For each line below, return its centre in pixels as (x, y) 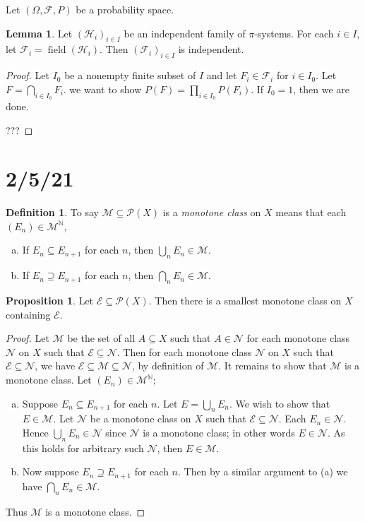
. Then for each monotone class (184, 351)
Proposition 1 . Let (50, 301)
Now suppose (50, 471)
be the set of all (101, 338)
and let (222, 75)
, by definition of (168, 366)
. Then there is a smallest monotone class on (245, 301)
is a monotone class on (212, 212)
